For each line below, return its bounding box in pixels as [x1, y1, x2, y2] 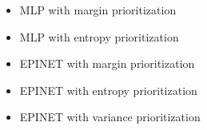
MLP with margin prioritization [19, 2, 177, 18]
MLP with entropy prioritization [19, 28, 179, 45]
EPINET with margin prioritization [19, 55, 195, 72]
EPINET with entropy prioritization [19, 81, 197, 98]
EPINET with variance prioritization [19, 108, 201, 125]
